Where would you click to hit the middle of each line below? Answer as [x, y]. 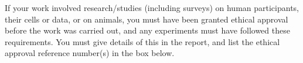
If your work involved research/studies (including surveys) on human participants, [152, 8]
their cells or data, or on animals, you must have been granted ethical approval [147, 19]
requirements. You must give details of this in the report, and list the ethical [142, 41]
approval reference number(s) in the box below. [90, 53]
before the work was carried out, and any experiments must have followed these [147, 30]
